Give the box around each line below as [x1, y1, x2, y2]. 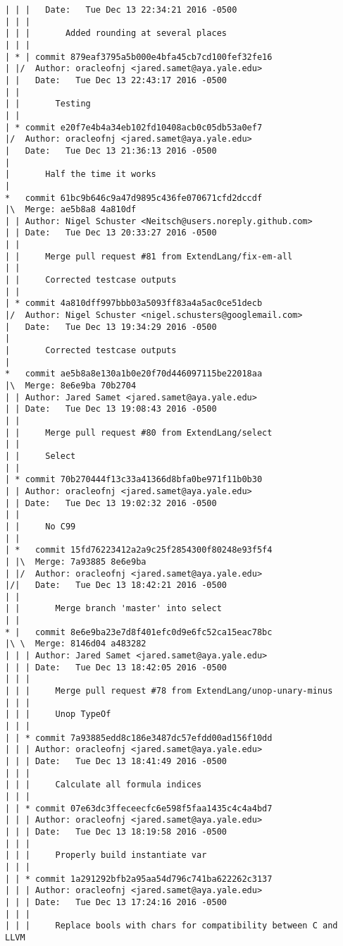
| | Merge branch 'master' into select [5, 603, 222, 614]
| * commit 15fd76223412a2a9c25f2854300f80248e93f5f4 [5, 545, 273, 555]
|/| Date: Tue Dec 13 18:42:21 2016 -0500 [5, 580, 227, 591]
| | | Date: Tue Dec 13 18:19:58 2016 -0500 [5, 826, 227, 837]
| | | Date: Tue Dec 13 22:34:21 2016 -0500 [5, 5, 237, 15]
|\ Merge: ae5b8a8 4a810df [5, 204, 137, 215]
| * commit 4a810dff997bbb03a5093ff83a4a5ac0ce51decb [5, 298, 263, 309]
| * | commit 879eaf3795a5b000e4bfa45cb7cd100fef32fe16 [5, 51, 273, 62]
